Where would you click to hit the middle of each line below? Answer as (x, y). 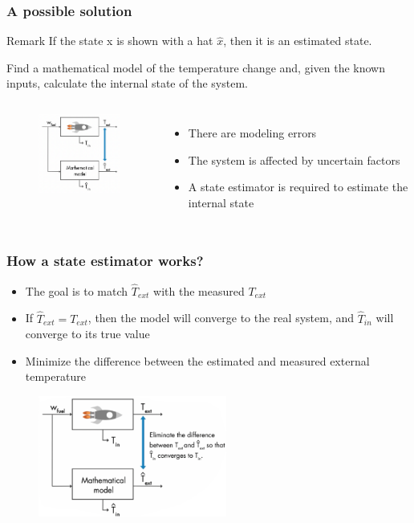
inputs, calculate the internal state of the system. (127, 83)
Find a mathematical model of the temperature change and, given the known (196, 67)
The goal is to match (77, 290)
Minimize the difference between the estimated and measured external (197, 360)
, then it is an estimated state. (298, 41)
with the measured (199, 290)
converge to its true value (87, 334)
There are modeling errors (252, 133)
